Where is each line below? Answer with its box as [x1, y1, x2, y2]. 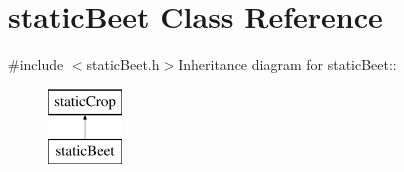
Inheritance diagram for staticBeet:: [178, 54, 397, 75]
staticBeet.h [86, 54, 160, 75]
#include [8, 54, 64, 75]
